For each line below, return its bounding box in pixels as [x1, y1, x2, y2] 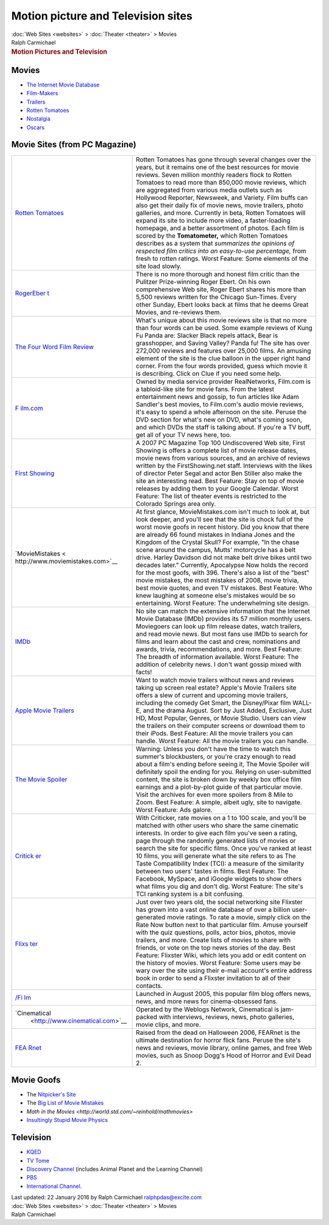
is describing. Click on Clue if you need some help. [136, 369, 281, 378]
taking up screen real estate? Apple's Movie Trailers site [136, 683, 297, 691]
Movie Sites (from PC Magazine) [11, 139, 136, 150]
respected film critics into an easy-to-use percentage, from [136, 247, 307, 255]
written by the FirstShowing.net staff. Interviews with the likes [136, 461, 313, 470]
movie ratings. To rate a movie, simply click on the [166, 913, 311, 921]
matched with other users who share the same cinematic [136, 821, 299, 830]
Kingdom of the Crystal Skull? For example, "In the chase [136, 538, 300, 546]
